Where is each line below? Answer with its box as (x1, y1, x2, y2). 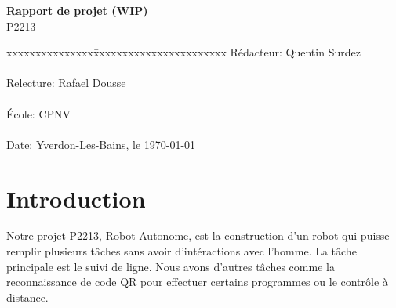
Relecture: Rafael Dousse (6, 74, 126, 91)
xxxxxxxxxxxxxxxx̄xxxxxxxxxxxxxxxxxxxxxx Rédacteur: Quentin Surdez (6, 44, 361, 60)
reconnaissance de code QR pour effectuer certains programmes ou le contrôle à (6, 274, 388, 290)
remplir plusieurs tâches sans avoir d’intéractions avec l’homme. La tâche (6, 243, 357, 259)
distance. (6, 288, 49, 305)
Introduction (6, 182, 146, 214)
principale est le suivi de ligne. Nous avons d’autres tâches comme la (6, 258, 335, 274)
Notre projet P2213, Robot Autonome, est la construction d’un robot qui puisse (6, 227, 390, 244)
